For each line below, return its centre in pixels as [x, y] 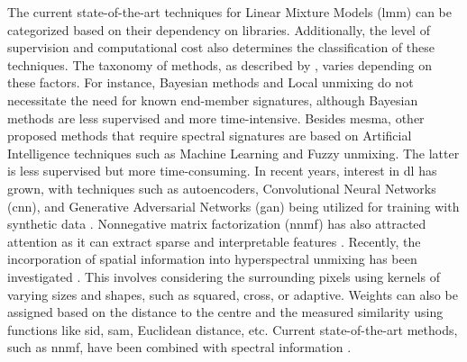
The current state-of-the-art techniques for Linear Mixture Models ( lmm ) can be [229, 12]
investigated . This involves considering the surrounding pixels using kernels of [224, 276]
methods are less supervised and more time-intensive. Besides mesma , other [216, 118]
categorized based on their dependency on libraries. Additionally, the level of [219, 29]
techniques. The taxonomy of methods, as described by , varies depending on [220, 64]
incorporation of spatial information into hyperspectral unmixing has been [212, 259]
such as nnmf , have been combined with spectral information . [179, 347]
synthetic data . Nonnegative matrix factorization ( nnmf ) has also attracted [217, 224]
